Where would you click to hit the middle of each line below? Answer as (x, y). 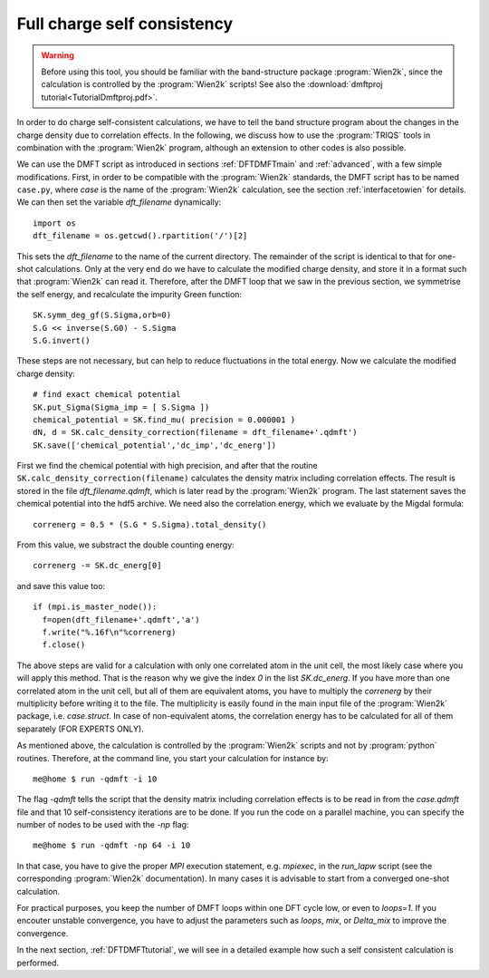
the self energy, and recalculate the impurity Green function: (129, 294)
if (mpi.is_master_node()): (95, 607)
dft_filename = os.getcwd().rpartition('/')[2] (140, 236)
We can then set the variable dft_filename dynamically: (119, 202)
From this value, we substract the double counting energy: (125, 545)
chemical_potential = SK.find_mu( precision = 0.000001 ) (164, 420)
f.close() (64, 645)
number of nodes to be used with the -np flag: (103, 825)
